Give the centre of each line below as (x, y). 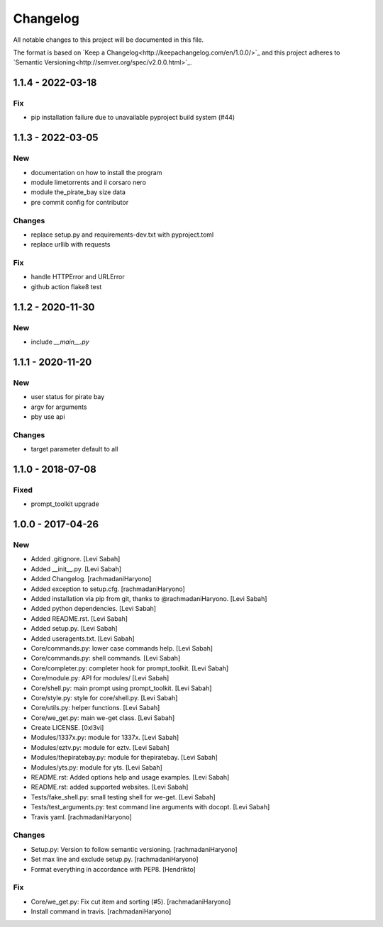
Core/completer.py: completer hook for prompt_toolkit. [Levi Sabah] (130, 668)
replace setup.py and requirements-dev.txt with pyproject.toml (122, 235)
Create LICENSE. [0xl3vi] (67, 728)
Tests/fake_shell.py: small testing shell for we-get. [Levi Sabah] (123, 797)
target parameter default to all (74, 449)
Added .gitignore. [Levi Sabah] (76, 559)
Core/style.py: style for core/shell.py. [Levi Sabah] (104, 697)
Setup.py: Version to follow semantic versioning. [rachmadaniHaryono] (134, 849)
